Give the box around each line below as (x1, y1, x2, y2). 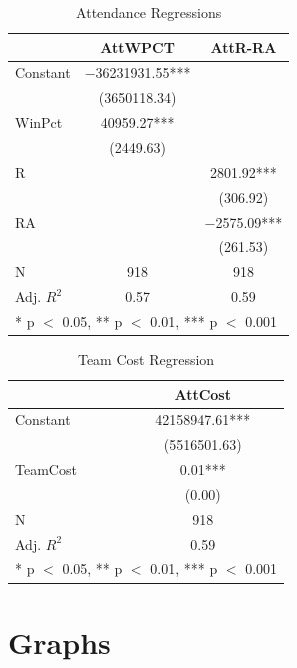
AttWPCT (100, 36, 175, 57)
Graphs (8, 621, 111, 662)
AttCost (174, 383, 231, 404)
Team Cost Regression (77, 348, 215, 369)
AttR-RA (210, 36, 277, 57)
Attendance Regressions (76, 2, 222, 22)
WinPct (15, 112, 63, 133)
